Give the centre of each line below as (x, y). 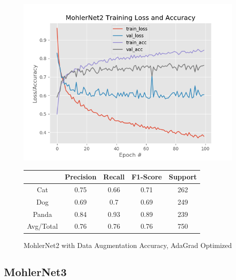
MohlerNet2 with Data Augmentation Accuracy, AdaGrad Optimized (128, 245)
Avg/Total (43, 226)
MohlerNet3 (35, 271)
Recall (114, 177)
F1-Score (147, 177)
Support (183, 177)
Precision (81, 177)
